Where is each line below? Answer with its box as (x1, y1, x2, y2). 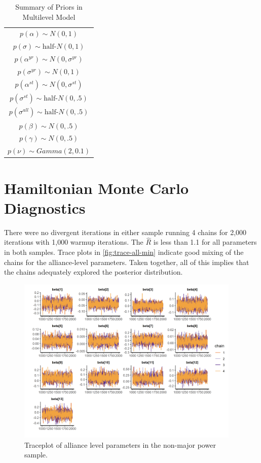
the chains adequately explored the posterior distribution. (4, 267, 183, 277)
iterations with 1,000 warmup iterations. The (4, 237, 143, 247)
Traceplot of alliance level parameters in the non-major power (24, 439, 216, 450)
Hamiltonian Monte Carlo (4, 177, 189, 198)
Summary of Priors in (15, 2, 83, 12)
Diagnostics (4, 197, 86, 218)
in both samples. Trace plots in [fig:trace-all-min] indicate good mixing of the (4, 247, 244, 257)
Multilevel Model (22, 11, 76, 22)
